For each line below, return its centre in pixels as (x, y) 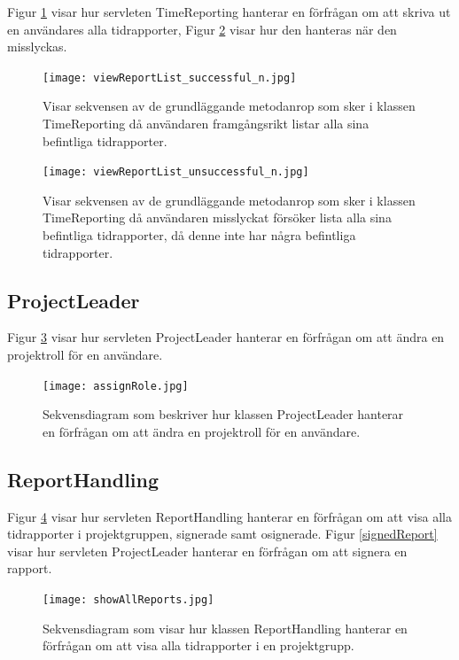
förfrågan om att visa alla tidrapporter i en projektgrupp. (198, 645)
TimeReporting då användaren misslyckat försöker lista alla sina (217, 217)
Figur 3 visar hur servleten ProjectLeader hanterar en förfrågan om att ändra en (226, 337)
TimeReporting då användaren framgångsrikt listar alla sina (206, 124)
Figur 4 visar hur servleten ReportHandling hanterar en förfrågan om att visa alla (229, 516)
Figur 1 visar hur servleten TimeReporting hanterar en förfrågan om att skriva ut (229, 12)
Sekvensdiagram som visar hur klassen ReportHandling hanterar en (225, 628)
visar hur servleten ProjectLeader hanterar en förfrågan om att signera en (207, 551)
